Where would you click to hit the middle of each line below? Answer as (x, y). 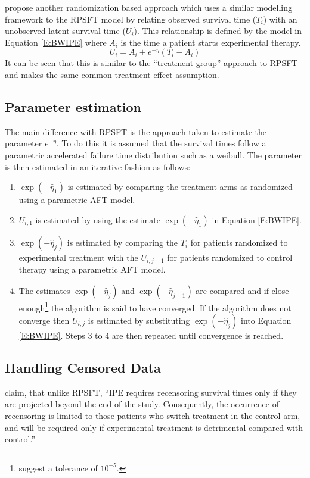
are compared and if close (242, 290)
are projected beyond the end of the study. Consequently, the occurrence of (142, 404)
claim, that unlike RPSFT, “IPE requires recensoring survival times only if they (151, 392)
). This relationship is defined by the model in (218, 31)
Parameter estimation (73, 106)
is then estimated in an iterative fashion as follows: (98, 166)
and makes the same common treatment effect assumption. (112, 74)
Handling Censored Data (83, 368)
